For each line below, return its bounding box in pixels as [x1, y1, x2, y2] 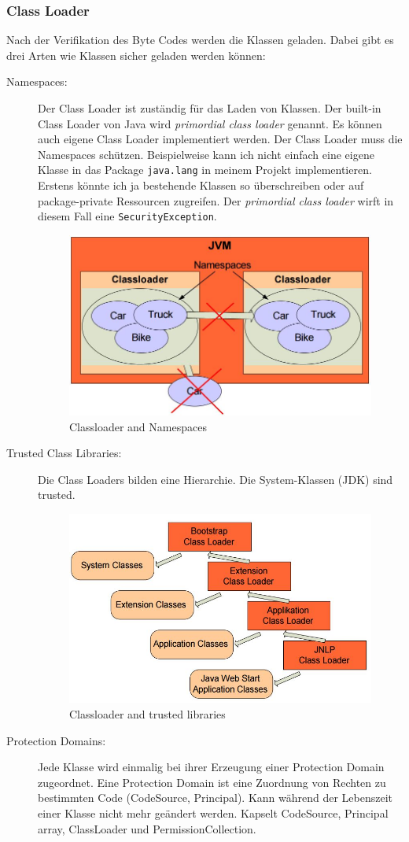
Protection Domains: [6, 732, 106, 748]
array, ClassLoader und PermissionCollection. [38, 820, 256, 836]
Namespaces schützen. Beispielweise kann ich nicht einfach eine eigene [38, 146, 374, 162]
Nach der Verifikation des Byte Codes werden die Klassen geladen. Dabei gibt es [6, 31, 394, 48]
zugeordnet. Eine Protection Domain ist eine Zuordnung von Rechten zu [38, 774, 386, 790]
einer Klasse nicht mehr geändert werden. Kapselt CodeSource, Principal [38, 804, 389, 821]
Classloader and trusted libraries [69, 705, 226, 722]
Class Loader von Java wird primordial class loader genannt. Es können [38, 115, 382, 131]
